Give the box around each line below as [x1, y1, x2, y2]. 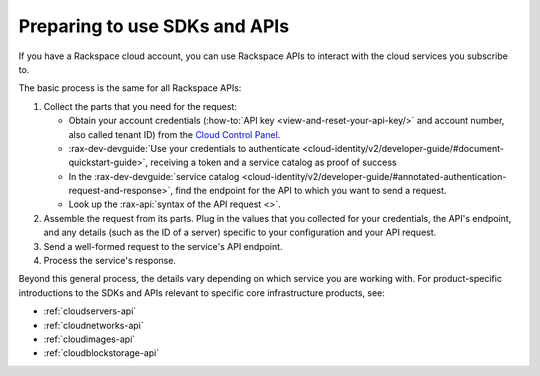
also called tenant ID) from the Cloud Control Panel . [68, 128, 281, 140]
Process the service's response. [43, 255, 177, 267]
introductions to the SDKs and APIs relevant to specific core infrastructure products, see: [18, 286, 385, 299]
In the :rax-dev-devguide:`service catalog [68, 170, 240, 182]
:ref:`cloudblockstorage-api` [43, 347, 160, 359]
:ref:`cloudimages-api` [43, 333, 136, 345]
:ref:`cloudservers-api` [43, 305, 137, 317]
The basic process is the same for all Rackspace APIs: [18, 82, 242, 94]
